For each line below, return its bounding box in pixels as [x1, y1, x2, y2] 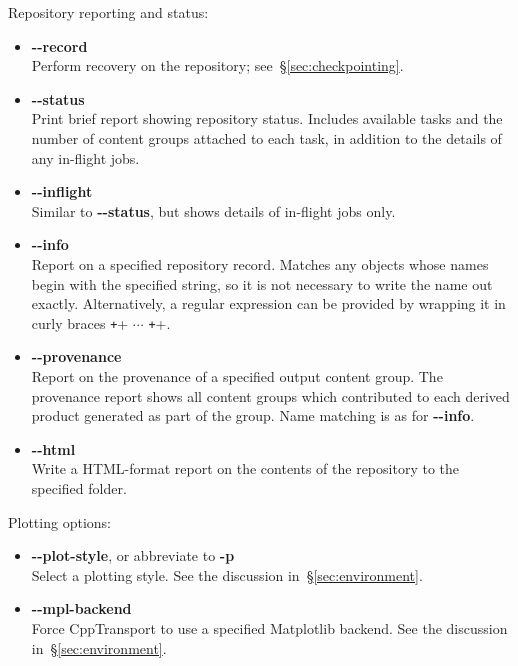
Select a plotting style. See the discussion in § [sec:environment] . [31, 564, 423, 585]
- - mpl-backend [31, 598, 132, 619]
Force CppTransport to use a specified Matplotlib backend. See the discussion [31, 617, 508, 638]
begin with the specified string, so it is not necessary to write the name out [31, 273, 493, 294]
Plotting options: [8, 511, 111, 532]
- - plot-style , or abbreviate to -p [31, 545, 235, 566]
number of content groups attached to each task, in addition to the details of [31, 127, 502, 148]
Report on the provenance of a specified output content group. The [31, 365, 443, 386]
